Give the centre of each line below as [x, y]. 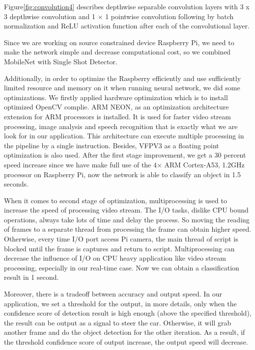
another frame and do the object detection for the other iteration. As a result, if [125, 332]
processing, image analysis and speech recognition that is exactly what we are [121, 126]
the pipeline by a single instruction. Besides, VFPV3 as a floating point [112, 145]
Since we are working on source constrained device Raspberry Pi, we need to [119, 42]
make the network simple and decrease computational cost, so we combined [117, 52]
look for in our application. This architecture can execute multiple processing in [124, 136]
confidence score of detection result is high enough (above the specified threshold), [128, 313]
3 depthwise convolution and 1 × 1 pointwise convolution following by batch [119, 16]
